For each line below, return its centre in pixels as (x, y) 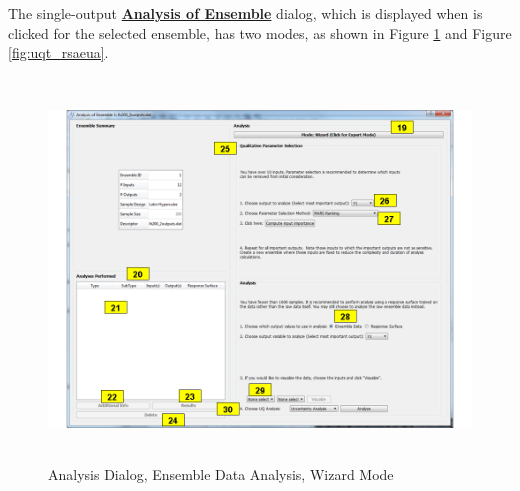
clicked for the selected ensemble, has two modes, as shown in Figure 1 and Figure (260, 32)
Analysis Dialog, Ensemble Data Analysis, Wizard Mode (221, 474)
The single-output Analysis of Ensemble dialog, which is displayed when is (245, 13)
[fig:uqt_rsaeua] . (58, 52)
